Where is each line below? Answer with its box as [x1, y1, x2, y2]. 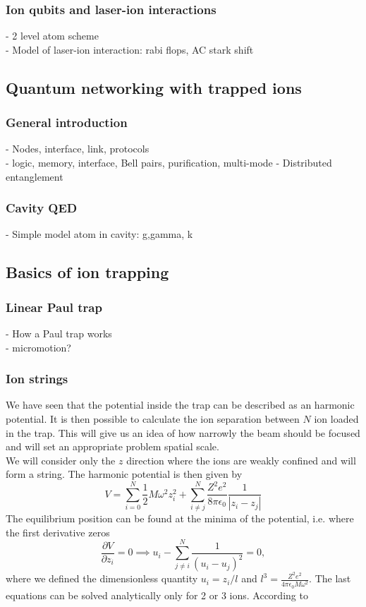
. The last [309, 571, 351, 586]
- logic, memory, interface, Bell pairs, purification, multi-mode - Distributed [6, 155, 332, 169]
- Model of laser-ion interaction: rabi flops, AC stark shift [6, 42, 254, 56]
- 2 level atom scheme [6, 28, 99, 43]
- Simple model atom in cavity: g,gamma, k [6, 227, 193, 241]
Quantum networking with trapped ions [6, 76, 302, 98]
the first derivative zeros [6, 524, 110, 539]
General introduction [6, 114, 128, 131]
